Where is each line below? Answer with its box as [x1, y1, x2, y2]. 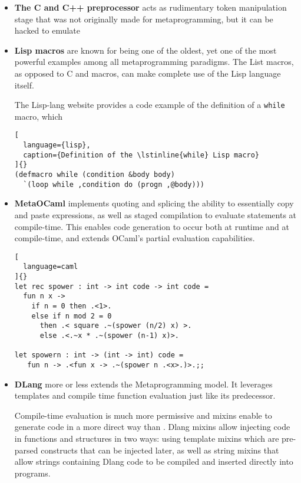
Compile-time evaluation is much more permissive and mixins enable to [14, 409, 272, 421]
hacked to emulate [14, 24, 80, 37]
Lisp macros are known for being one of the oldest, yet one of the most [14, 44, 277, 56]
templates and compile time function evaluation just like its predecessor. [14, 389, 276, 402]
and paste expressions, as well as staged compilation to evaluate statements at [14, 208, 297, 221]
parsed [14, 443, 38, 456]
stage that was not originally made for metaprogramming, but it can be [14, 12, 273, 25]
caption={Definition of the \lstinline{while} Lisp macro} [23, 150, 260, 159]
